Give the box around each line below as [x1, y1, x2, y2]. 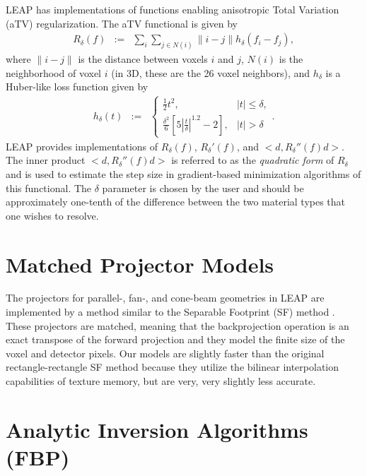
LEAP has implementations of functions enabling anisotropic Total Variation [6, 2, 339, 16]
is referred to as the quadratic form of [171, 153, 334, 167]
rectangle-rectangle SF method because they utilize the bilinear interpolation [6, 359, 339, 374]
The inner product [6, 153, 86, 167]
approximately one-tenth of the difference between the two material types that [6, 194, 346, 209]
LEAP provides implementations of [6, 138, 158, 153]
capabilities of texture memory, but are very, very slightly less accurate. [6, 374, 316, 388]
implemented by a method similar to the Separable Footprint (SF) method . [6, 304, 335, 319]
